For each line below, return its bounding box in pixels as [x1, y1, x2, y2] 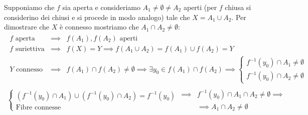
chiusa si [225, 2, 251, 12]
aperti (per [183, 2, 217, 12]
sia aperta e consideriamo [62, 2, 140, 12]
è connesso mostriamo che [59, 21, 139, 32]
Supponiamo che [4, 2, 55, 12]
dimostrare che [4, 21, 49, 32]
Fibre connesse [16, 103, 61, 111]
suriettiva [15, 45, 45, 52]
